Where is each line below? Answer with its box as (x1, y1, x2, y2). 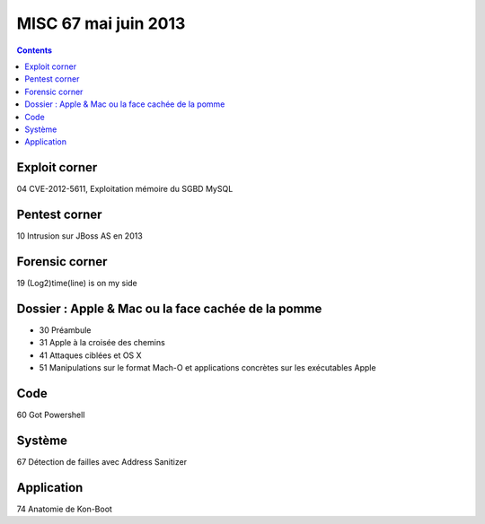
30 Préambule (39, 324, 92, 336)
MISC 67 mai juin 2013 (16, 13, 186, 33)
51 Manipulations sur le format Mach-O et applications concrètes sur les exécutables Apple (39, 362, 376, 373)
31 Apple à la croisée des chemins (39, 337, 165, 348)
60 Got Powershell (16, 409, 85, 420)
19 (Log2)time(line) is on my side (16, 278, 138, 288)
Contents (16, 45, 53, 56)
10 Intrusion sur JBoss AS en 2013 (16, 231, 143, 241)
